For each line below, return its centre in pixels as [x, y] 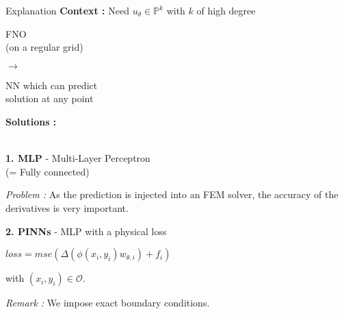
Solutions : [31, 121]
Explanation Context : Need [67, 10]
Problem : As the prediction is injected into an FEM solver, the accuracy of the [172, 194]
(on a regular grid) [44, 47]
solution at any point [50, 98]
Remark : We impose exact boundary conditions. [108, 303]
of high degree [226, 10]
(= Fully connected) [48, 171]
